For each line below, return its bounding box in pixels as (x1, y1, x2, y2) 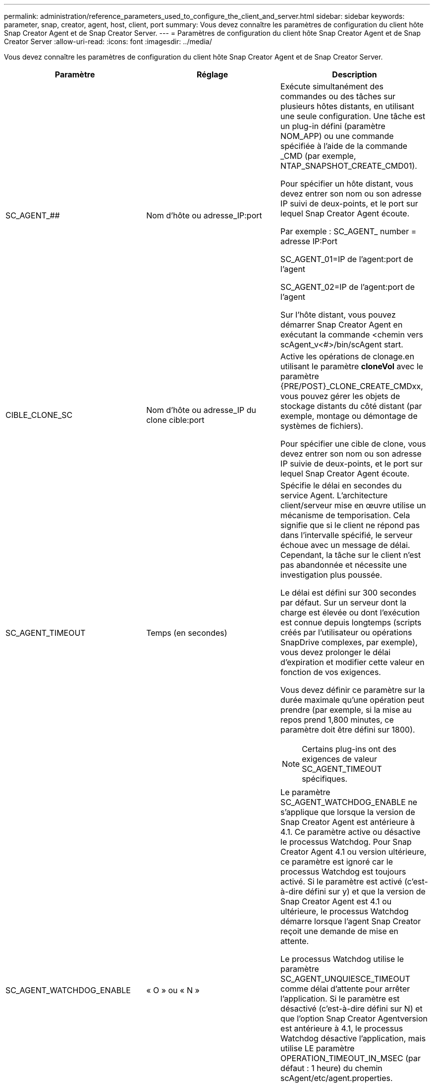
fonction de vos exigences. (280, 667, 381, 677)
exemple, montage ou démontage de (280, 411, 418, 421)
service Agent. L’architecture (280, 490, 388, 500)
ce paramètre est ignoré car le (280, 857, 393, 867)
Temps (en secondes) (146, 628, 227, 638)
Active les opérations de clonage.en (280, 351, 415, 361)
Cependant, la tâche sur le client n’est (280, 550, 421, 560)
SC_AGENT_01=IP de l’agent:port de (280, 254, 413, 264)
